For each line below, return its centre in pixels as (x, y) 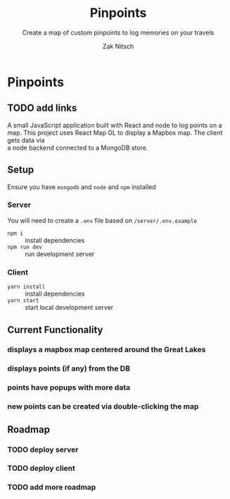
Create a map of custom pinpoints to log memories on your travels (118, 32)
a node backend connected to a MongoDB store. (78, 148)
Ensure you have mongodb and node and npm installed (82, 187)
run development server (60, 254)
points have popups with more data (69, 387)
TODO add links (42, 108)
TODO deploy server (43, 450)
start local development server (69, 308)
